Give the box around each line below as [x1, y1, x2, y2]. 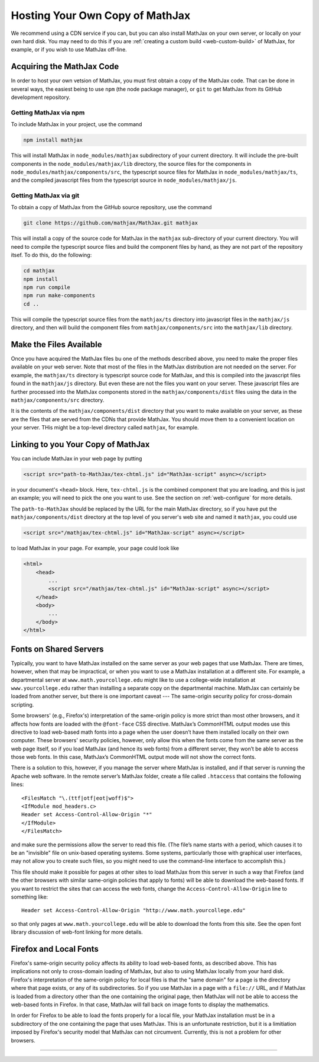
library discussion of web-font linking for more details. [11, 929, 143, 936]
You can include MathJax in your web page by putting [11, 455, 142, 462]
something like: [11, 893, 48, 900]
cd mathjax [23, 267, 55, 274]
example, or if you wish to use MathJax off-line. [11, 46, 127, 53]
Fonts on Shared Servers [11, 644, 104, 654]
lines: [11, 781, 24, 788]
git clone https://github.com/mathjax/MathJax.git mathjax [23, 220, 198, 226]
